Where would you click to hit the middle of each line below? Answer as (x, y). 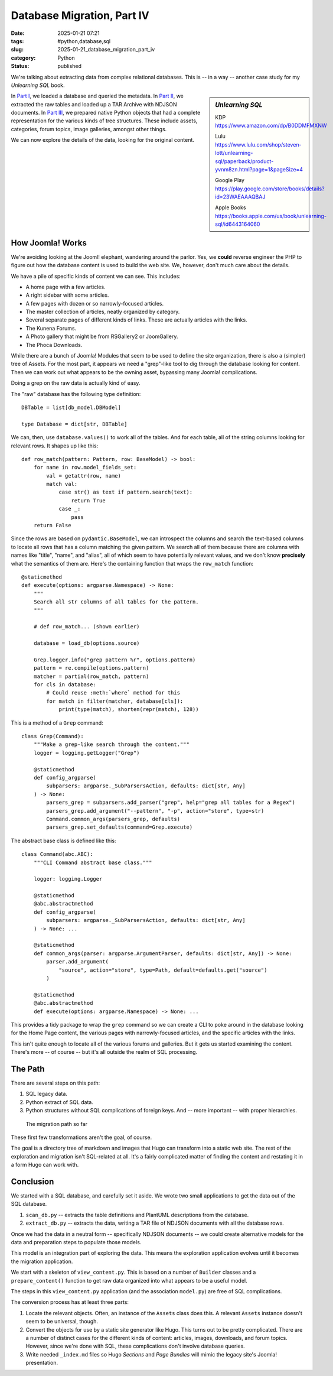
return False (52, 525)
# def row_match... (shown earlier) (86, 627)
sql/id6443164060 (238, 224)
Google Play (230, 180)
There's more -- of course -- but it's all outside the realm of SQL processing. (104, 1052)
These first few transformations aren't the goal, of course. (81, 1137)
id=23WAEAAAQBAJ (240, 197)
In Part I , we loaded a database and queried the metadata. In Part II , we (97, 96)
